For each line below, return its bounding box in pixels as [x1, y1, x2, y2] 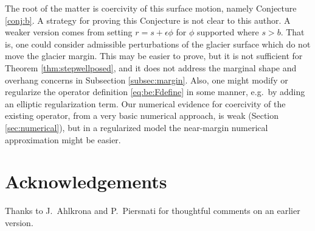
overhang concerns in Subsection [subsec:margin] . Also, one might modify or [5, 73, 288, 86]
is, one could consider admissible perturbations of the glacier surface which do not [5, 37, 311, 50]
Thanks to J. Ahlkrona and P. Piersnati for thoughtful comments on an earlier [5, 204, 300, 217]
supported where [197, 26, 259, 38]
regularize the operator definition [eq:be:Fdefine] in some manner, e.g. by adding [5, 85, 305, 98]
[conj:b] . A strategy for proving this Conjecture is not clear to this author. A [5, 13, 291, 26]
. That [280, 26, 305, 38]
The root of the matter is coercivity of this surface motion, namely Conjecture [5, 2, 297, 14]
